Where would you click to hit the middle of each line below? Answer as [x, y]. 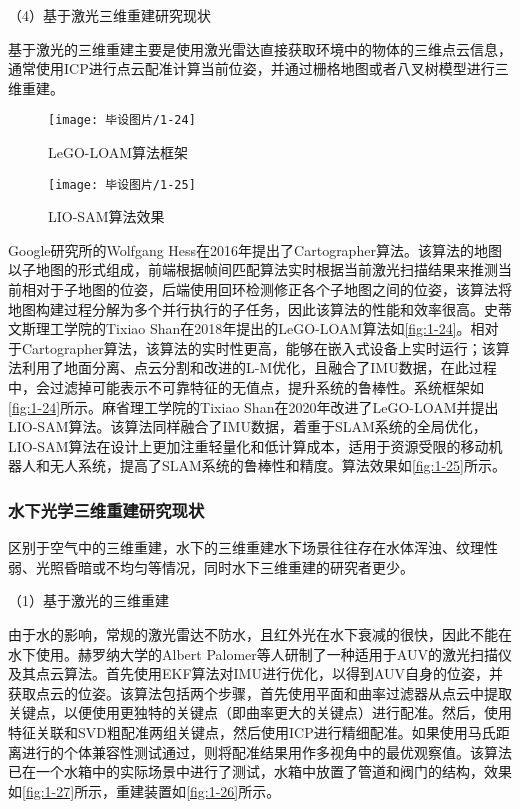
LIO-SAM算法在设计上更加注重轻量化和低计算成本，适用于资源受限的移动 [248, 445]
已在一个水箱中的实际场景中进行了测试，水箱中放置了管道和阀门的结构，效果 [260, 771]
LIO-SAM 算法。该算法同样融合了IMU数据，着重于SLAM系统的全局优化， [247, 426]
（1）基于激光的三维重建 [88, 600]
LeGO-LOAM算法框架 [118, 152]
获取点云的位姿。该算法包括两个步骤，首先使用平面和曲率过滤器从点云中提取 [260, 692]
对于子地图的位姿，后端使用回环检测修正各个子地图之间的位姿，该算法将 [273, 289]
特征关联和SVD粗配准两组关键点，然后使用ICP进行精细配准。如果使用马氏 [252, 731]
